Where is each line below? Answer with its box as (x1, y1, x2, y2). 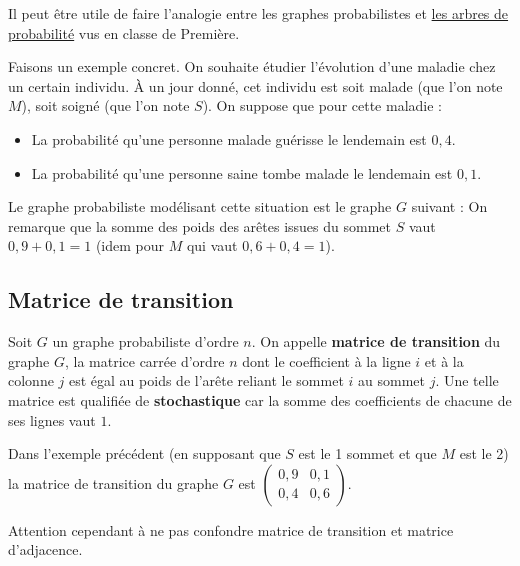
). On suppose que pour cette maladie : (202, 95, 442, 116)
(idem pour (95, 235, 165, 256)
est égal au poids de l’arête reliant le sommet (69, 370, 344, 391)
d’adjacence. (8, 539, 83, 560)
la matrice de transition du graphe (8, 472, 219, 493)
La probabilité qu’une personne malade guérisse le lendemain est (31, 128, 427, 149)
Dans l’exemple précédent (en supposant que (8, 443, 281, 464)
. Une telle (435, 370, 499, 391)
